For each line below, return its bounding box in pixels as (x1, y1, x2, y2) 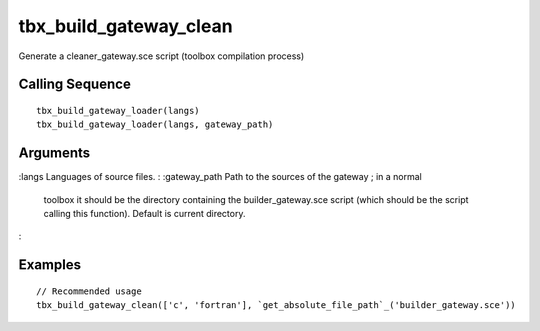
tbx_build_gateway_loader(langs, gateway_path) (36, 119, 274, 130)
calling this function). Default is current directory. (43, 208, 246, 220)
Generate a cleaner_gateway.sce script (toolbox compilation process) (18, 50, 305, 62)
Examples (18, 256, 82, 274)
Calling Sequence (18, 76, 132, 93)
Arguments (18, 145, 91, 162)
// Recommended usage (36, 285, 142, 297)
